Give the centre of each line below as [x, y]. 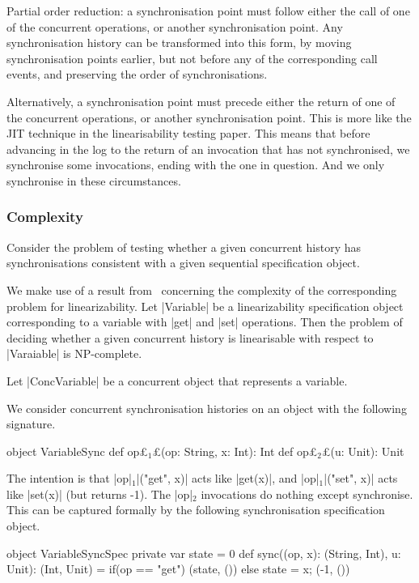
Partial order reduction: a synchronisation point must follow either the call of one [208, 11]
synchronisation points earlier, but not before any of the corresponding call [192, 58]
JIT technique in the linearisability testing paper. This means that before [188, 133]
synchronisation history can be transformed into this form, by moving [179, 43]
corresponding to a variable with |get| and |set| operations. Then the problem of [205, 322]
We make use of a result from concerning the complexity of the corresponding [202, 289]
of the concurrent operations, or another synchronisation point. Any [175, 26]
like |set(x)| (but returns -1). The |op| [100, 494]
